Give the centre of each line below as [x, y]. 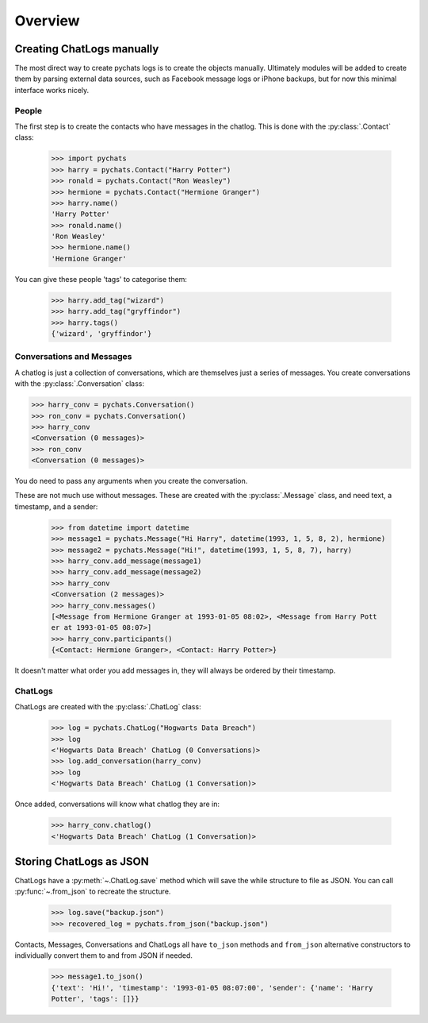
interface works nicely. [52, 90]
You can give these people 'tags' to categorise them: [101, 279]
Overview [47, 21]
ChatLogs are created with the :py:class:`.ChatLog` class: [108, 707]
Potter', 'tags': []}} [95, 998]
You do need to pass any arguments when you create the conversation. [131, 481]
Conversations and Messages [73, 357]
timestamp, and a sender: [56, 506]
